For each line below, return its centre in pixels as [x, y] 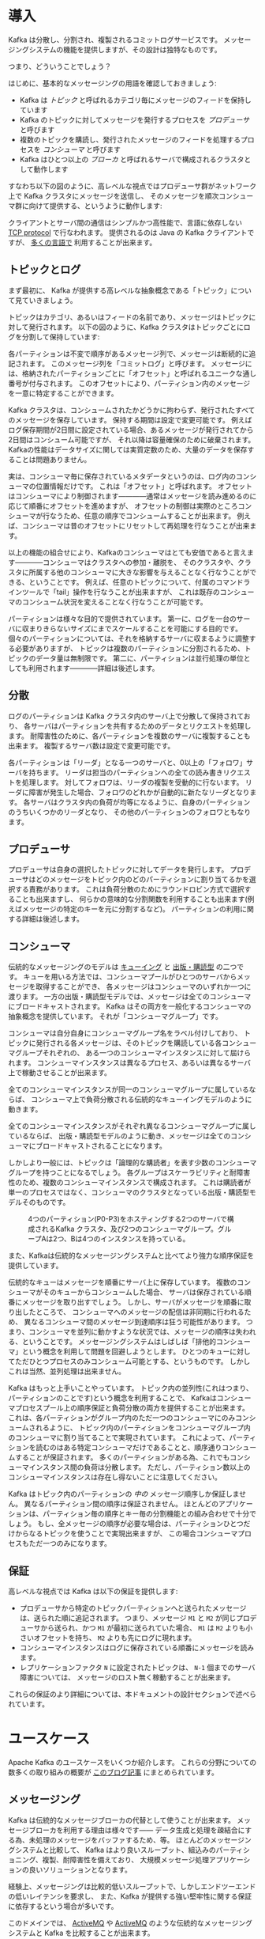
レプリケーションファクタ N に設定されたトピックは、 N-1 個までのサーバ [137, 1667]
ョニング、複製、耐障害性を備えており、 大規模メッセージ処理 [108, 1859]
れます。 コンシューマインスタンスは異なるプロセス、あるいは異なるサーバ [129, 1063]
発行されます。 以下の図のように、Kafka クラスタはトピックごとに [136, 327]
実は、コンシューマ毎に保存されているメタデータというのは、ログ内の [122, 476]
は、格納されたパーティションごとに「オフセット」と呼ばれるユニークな [125, 373]
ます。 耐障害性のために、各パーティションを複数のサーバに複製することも [129, 736]
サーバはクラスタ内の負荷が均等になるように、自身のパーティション [140, 802]
